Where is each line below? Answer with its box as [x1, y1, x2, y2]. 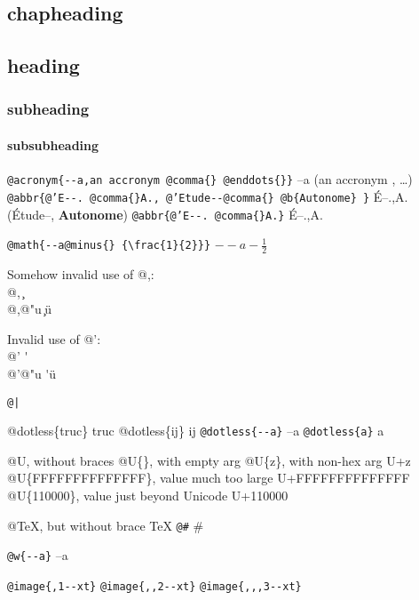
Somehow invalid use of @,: [7, 265, 154, 283]
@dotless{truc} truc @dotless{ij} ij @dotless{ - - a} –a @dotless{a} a [7, 421, 384, 440]
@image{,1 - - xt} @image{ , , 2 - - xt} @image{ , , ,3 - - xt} [7, 580, 302, 593]
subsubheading [7, 136, 99, 154]
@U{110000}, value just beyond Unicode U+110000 [7, 486, 289, 505]
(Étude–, [7, 204, 55, 223]
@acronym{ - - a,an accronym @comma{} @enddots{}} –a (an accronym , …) [7, 170, 413, 188]
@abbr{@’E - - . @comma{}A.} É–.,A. [131, 204, 323, 223]
